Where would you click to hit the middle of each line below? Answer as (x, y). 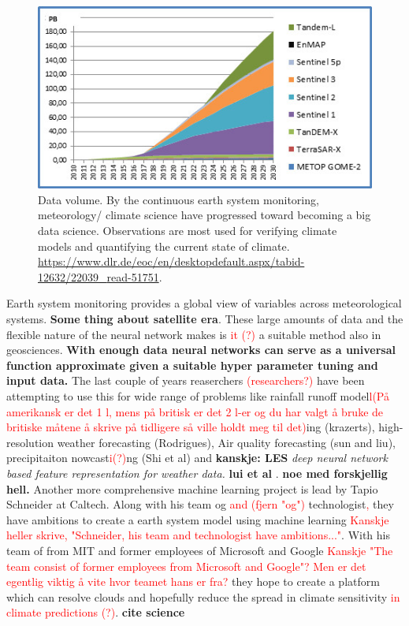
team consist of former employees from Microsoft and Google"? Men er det (186, 566)
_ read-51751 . (130, 276)
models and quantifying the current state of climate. (164, 246)
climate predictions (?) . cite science (96, 612)
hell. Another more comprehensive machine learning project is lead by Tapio (192, 488)
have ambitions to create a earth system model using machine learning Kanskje (198, 519)
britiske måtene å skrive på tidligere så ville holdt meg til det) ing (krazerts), (191, 427)
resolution (30, 442)
